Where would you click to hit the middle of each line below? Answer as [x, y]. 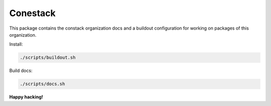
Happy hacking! [26, 97]
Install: [16, 44]
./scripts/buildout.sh [48, 58]
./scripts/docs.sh [42, 84]
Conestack [33, 13]
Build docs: [21, 71]
